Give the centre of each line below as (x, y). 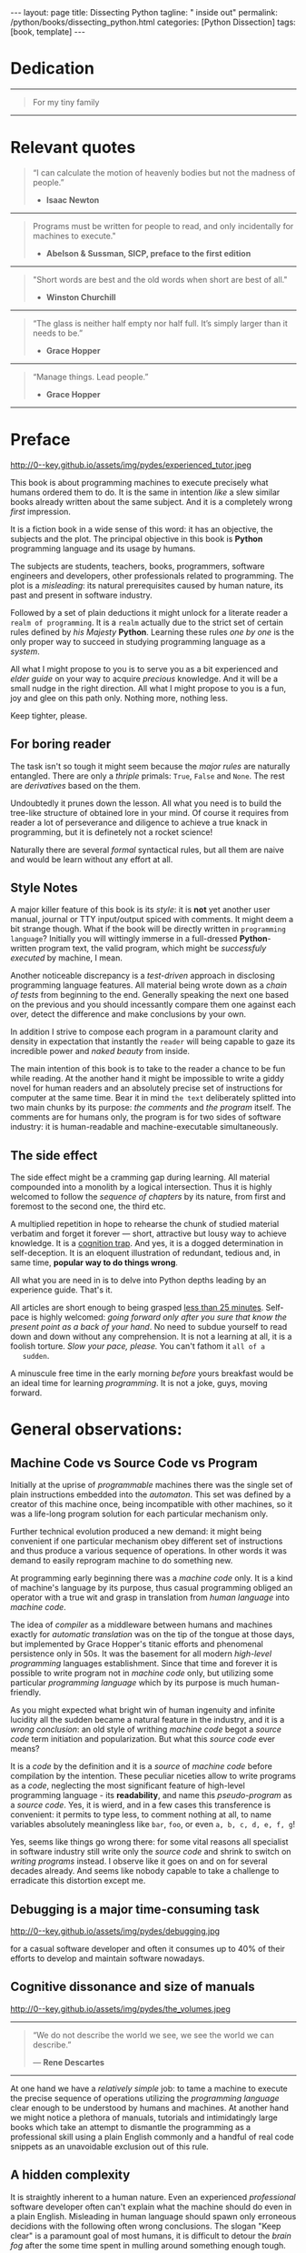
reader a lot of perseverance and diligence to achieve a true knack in (139, 822)
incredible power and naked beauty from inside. (100, 1051)
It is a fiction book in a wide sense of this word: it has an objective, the (142, 528)
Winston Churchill (81, 297)
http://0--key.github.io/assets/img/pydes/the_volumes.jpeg (120, 2008)
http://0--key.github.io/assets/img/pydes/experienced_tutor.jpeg (131, 465)
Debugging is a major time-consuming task (135, 1909)
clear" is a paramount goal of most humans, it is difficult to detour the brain (151, 2236)
